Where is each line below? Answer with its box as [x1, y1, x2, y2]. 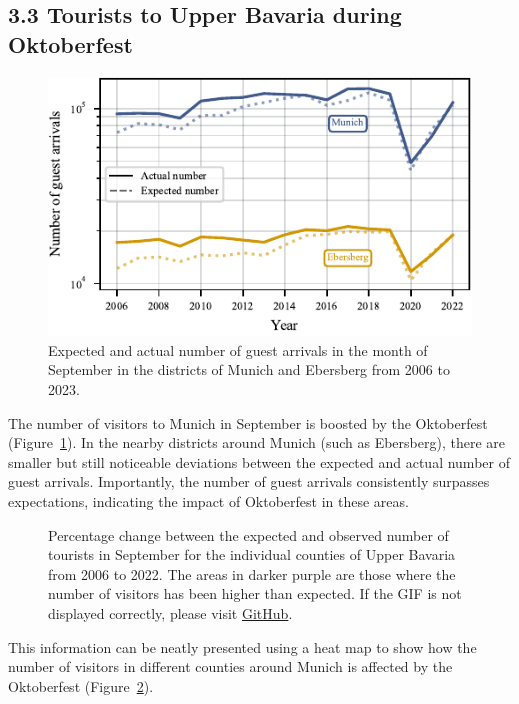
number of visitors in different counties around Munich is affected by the [8, 656, 453, 677]
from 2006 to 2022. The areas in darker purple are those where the [48, 563, 456, 584]
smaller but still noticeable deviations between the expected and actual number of [8, 451, 510, 472]
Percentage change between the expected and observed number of [48, 524, 449, 545]
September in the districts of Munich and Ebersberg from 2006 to [48, 359, 450, 380]
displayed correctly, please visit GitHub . [48, 603, 293, 623]
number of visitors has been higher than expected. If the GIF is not [48, 583, 462, 604]
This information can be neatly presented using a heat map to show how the [8, 636, 477, 657]
